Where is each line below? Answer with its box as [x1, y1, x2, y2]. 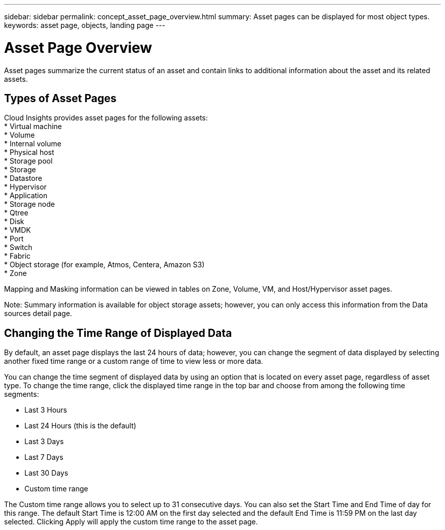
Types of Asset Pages [4, 91, 117, 105]
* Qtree [4, 208, 28, 217]
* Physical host [4, 148, 54, 157]
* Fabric [4, 252, 31, 261]
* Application [4, 191, 48, 200]
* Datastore [4, 174, 42, 183]
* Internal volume [4, 139, 61, 148]
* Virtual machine [4, 122, 62, 131]
